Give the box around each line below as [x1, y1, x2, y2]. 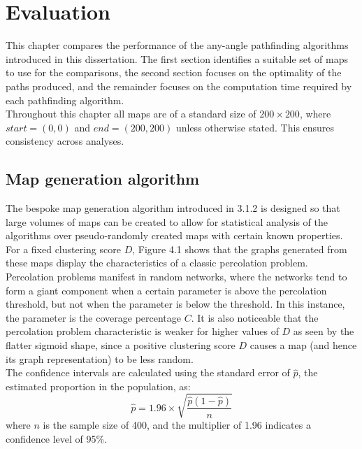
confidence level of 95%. [6, 431, 108, 446]
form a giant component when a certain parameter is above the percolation [6, 283, 327, 297]
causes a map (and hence [249, 338, 357, 352]
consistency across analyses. [6, 134, 124, 148]
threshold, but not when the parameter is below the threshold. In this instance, [6, 297, 345, 311]
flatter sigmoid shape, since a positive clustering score [6, 338, 236, 352]
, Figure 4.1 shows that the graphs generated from [132, 241, 347, 256]
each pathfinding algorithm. [6, 92, 124, 107]
